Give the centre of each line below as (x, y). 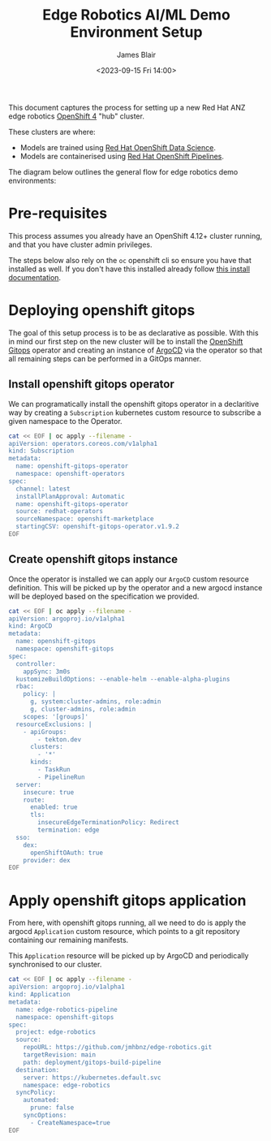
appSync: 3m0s (47, 672)
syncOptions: (45, 1115)
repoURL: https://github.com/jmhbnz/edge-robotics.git (118, 1048)
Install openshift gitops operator (91, 385)
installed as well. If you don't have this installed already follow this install (129, 269)
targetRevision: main (59, 1055)
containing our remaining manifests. (69, 940)
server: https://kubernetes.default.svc (92, 1078)
